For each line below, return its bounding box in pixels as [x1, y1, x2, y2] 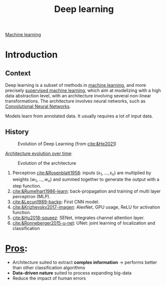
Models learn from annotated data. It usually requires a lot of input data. [5, 113, 153, 119]
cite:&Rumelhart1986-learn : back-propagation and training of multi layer [12, 188, 161, 194]
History [5, 127, 29, 136]
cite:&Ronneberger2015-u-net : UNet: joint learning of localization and [12, 220, 155, 226]
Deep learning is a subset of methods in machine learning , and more [5, 82, 146, 88]
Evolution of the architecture [17, 160, 76, 166]
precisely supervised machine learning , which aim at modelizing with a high [5, 87, 161, 93]
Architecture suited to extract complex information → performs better [12, 259, 157, 265]
